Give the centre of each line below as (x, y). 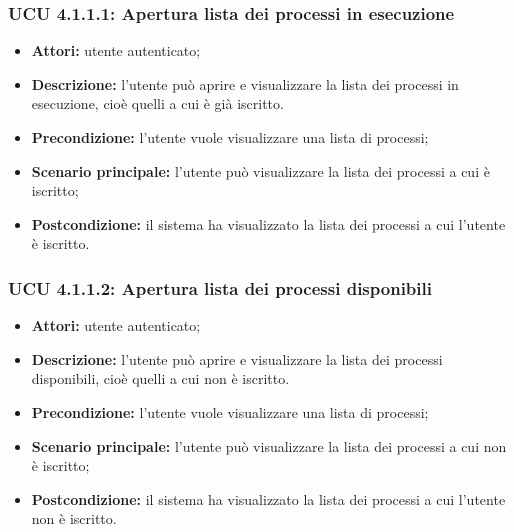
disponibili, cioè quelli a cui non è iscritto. (160, 378)
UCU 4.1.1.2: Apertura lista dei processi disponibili (220, 287)
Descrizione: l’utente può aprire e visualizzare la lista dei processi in (245, 83)
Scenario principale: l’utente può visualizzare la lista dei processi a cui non (269, 445)
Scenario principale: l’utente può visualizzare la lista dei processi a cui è (260, 170)
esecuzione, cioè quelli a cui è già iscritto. (157, 103)
